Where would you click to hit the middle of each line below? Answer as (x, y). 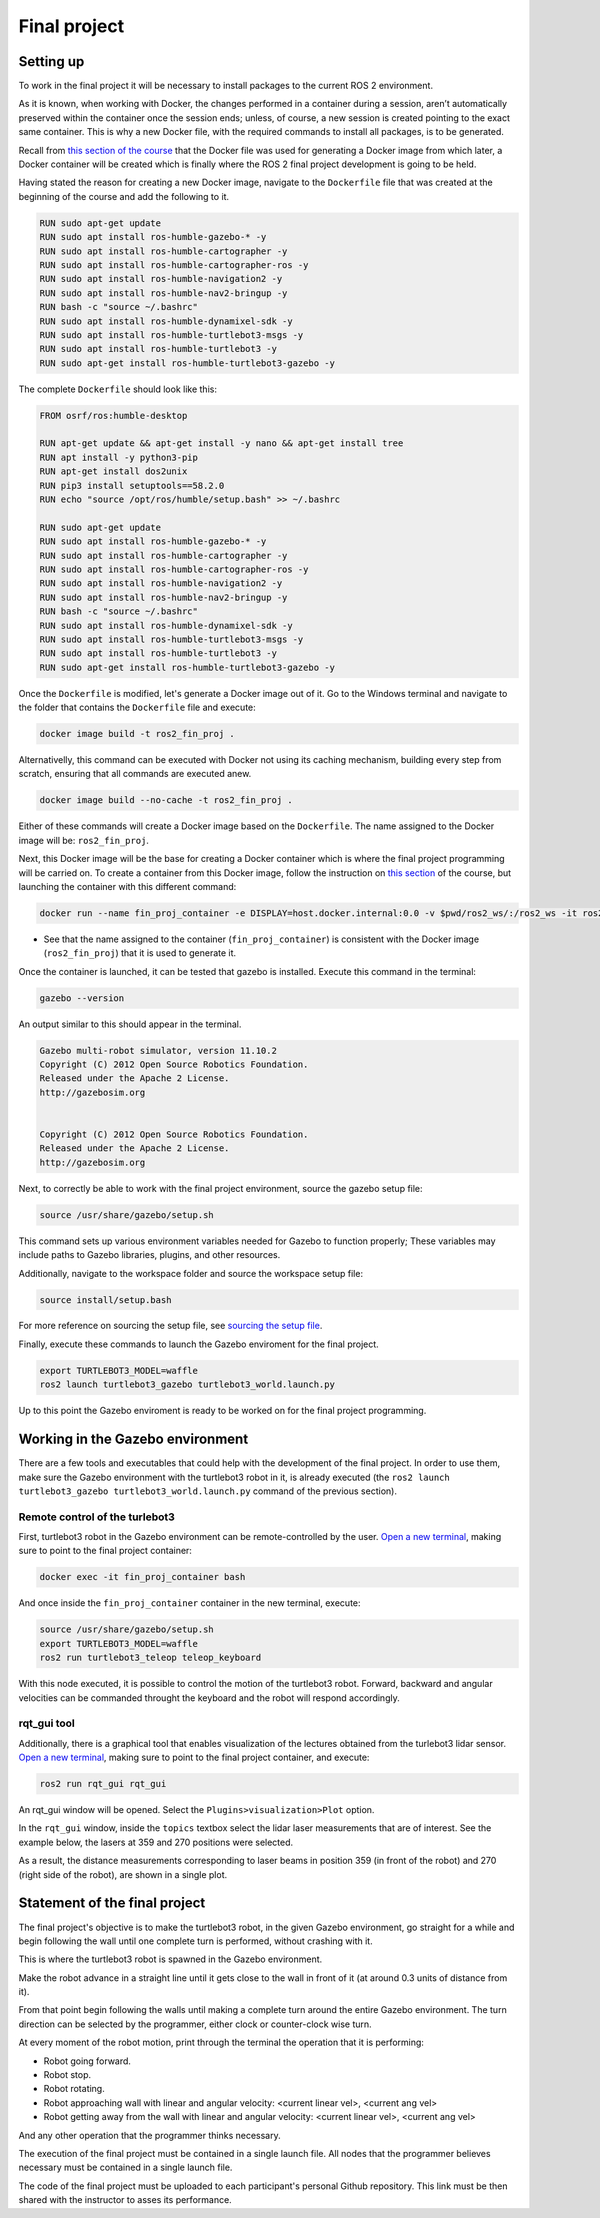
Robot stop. (67, 2075)
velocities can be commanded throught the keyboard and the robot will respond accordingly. (209, 1697)
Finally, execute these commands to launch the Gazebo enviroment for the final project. (198, 1344)
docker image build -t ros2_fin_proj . (137, 734)
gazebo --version (82, 998)
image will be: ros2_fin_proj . (84, 840)
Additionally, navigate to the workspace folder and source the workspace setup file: (191, 1273)
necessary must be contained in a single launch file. (125, 2167)
